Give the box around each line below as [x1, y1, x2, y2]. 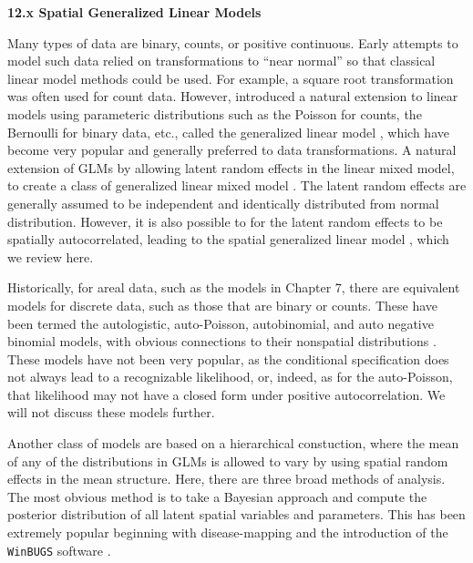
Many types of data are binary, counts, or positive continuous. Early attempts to [7, 33, 458, 52]
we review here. [7, 247, 94, 266]
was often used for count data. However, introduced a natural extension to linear [7, 87, 458, 106]
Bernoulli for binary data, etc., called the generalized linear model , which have [7, 122, 449, 141]
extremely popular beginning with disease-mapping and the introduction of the [7, 523, 448, 542]
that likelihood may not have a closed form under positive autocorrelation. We [7, 384, 446, 404]
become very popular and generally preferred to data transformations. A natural [7, 140, 457, 159]
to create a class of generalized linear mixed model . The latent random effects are [7, 176, 467, 195]
